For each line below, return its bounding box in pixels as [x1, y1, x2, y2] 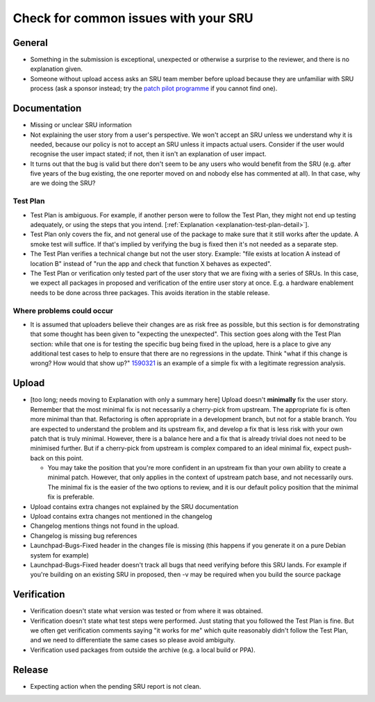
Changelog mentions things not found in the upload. [30, 521, 179, 530]
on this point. [46, 453, 83, 462]
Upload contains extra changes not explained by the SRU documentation [30, 502, 239, 510]
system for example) [30, 551, 90, 559]
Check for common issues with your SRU [12, 10, 253, 26]
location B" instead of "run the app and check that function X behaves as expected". [30, 259, 272, 267]
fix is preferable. [47, 493, 94, 501]
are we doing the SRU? [30, 179, 96, 187]
